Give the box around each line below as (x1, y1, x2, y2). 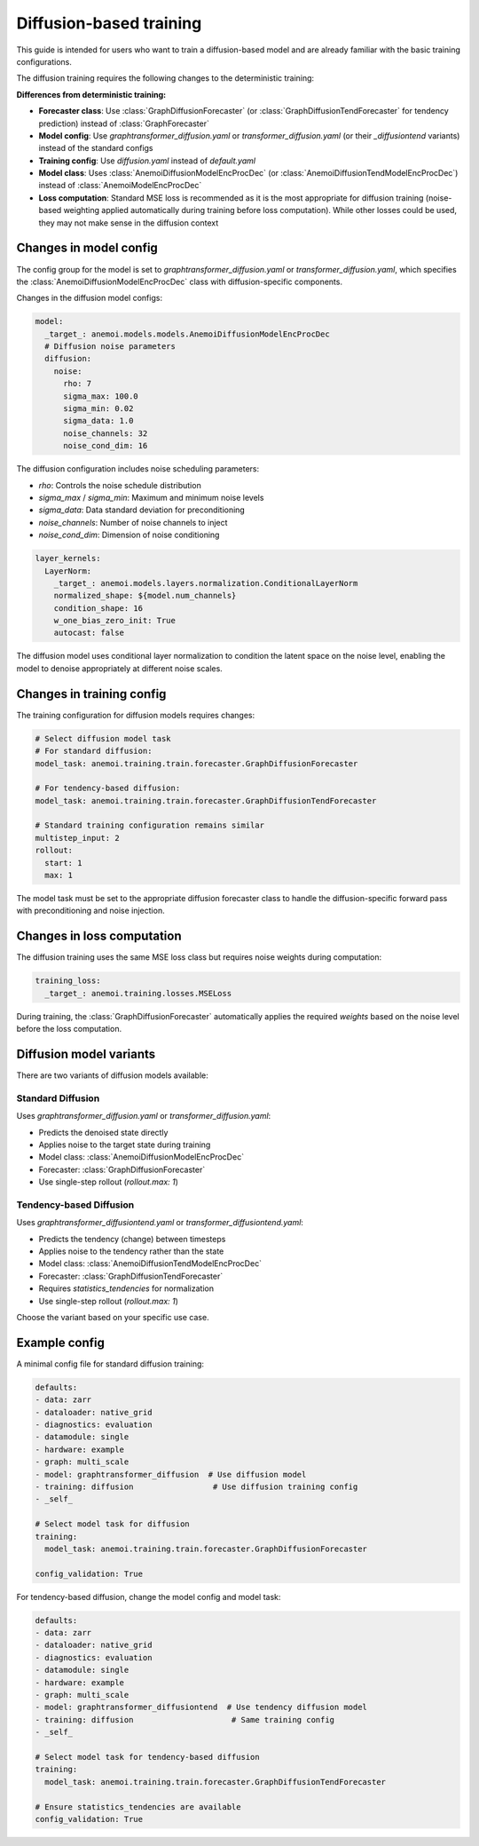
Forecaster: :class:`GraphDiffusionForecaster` (38, 1164, 206, 1175)
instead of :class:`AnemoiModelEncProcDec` (38, 180, 202, 191)
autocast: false (53, 628, 124, 638)
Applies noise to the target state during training (38, 1139, 211, 1150)
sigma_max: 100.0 (63, 391, 139, 401)
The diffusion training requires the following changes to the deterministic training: (16, 73, 315, 83)
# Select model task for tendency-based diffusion (35, 1752, 261, 1762)
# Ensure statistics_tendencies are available (35, 1802, 241, 1811)
